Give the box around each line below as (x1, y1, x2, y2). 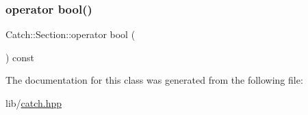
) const (5, 50, 35, 64)
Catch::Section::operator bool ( (5, 27, 136, 42)
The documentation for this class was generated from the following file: (5, 73, 303, 87)
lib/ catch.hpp (5, 96, 62, 110)
